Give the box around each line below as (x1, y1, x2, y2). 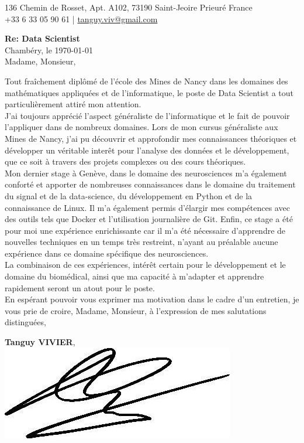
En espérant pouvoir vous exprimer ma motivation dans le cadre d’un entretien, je (5, 293, 299, 305)
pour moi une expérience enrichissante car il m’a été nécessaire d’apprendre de (5, 224, 286, 236)
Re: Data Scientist (5, 32, 80, 45)
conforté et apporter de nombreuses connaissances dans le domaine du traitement (5, 178, 296, 190)
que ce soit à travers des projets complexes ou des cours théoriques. (5, 155, 246, 168)
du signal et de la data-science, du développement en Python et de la (5, 189, 253, 202)
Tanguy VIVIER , (5, 336, 75, 348)
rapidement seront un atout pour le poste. (5, 281, 155, 294)
